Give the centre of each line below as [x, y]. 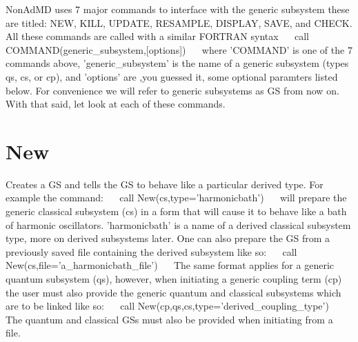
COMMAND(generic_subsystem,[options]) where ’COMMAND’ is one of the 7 [179, 49]
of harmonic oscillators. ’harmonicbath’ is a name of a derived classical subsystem [178, 224]
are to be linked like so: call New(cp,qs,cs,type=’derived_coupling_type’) [167, 306]
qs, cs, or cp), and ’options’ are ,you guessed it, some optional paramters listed [172, 76]
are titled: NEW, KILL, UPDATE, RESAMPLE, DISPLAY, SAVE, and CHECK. [179, 22]
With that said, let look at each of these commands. [116, 104]
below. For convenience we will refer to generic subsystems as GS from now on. [172, 90]
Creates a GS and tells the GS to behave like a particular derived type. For [165, 184]
